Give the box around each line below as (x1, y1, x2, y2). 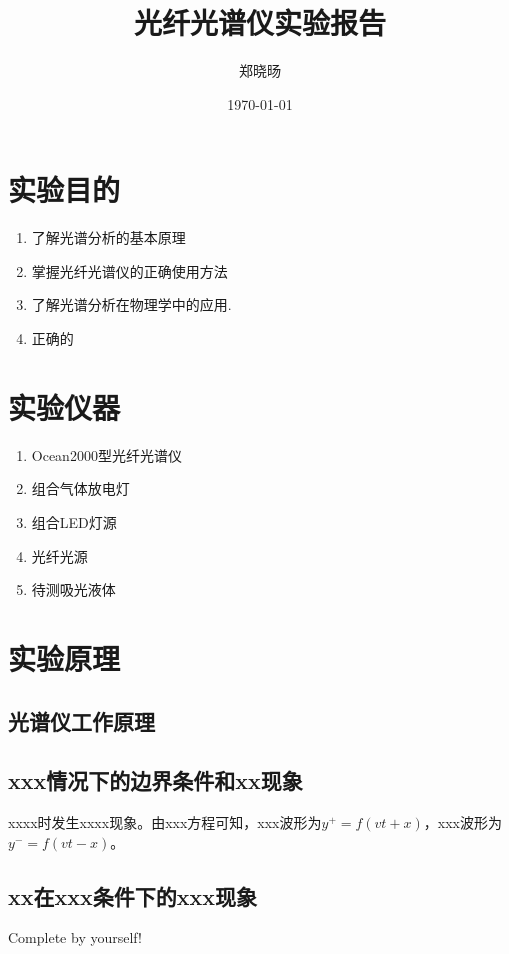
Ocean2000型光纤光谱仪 (31, 444, 182, 465)
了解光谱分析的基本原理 (31, 227, 186, 248)
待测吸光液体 (31, 579, 116, 600)
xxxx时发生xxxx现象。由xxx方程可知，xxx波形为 (8, 812, 322, 833)
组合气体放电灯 (31, 478, 130, 499)
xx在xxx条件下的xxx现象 (8, 880, 257, 911)
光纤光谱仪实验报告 (133, 2, 386, 43)
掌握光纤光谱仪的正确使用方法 (31, 260, 228, 281)
